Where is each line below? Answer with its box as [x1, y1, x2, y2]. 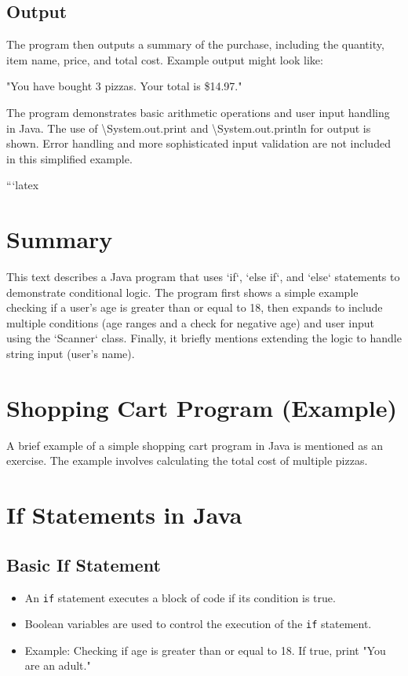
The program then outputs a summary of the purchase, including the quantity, [6, 36, 384, 53]
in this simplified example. [6, 150, 133, 166]
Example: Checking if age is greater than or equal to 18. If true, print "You [24, 641, 386, 658]
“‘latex [6, 177, 39, 193]
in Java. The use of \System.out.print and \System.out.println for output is [6, 119, 371, 136]
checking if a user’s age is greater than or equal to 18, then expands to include [6, 299, 383, 316]
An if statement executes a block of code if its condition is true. [24, 589, 336, 605]
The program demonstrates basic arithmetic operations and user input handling [6, 104, 390, 120]
